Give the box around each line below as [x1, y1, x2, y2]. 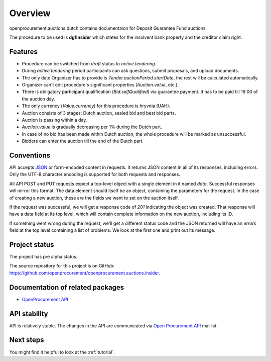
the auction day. [22, 96, 55, 102]
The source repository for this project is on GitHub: [9, 263, 115, 269]
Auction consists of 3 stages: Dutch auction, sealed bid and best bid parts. [22, 110, 176, 116]
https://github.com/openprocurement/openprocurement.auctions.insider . [9, 269, 161, 276]
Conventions [9, 151, 51, 159]
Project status [9, 240, 55, 249]
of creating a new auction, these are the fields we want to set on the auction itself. [9, 195, 179, 201]
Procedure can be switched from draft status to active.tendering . [22, 60, 157, 66]
